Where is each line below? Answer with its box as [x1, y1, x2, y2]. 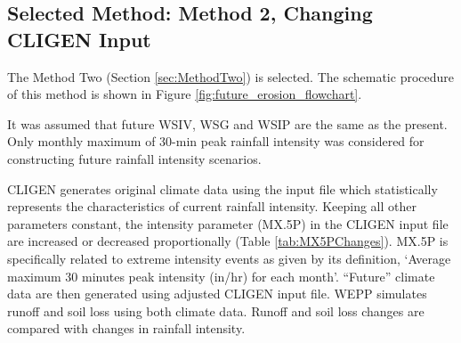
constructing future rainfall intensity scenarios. [7, 149, 262, 167]
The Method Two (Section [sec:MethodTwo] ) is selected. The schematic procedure [7, 67, 455, 86]
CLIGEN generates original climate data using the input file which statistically [7, 179, 438, 198]
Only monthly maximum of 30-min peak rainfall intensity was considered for [7, 132, 425, 151]
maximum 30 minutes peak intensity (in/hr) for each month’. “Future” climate [7, 266, 435, 285]
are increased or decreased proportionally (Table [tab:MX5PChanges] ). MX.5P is [7, 232, 449, 250]
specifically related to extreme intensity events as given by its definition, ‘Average [7, 249, 451, 267]
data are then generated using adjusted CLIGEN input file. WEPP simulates [7, 284, 427, 303]
